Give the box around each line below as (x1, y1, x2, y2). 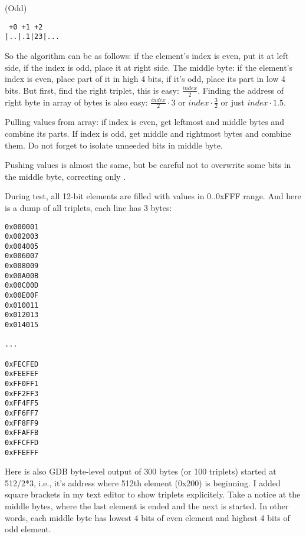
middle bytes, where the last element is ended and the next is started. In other (5, 500, 289, 512)
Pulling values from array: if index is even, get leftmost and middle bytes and (5, 116, 284, 128)
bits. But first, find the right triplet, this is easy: (5, 84, 179, 96)
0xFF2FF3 (5, 389, 39, 398)
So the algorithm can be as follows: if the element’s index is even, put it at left (5, 49, 289, 61)
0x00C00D (5, 281, 39, 290)
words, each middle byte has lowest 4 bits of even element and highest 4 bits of (5, 511, 290, 523)
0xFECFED (5, 360, 39, 368)
